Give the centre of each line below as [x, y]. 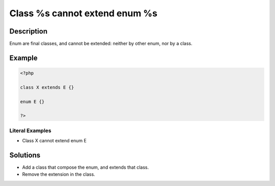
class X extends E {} [47, 87]
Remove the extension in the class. [59, 174]
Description [29, 31]
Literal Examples [30, 131]
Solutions [25, 155]
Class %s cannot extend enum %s [84, 13]
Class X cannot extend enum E [54, 141]
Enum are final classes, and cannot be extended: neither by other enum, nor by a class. [101, 44]
